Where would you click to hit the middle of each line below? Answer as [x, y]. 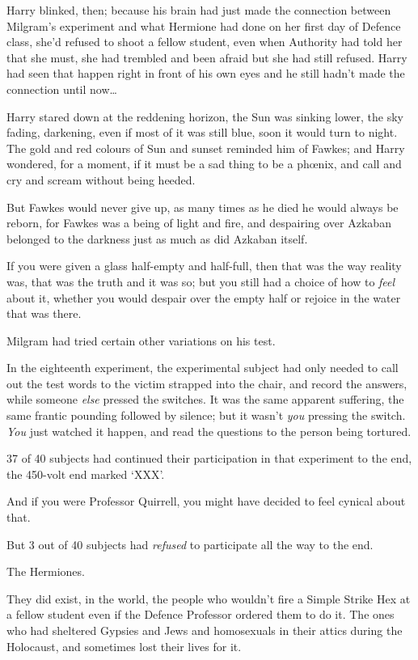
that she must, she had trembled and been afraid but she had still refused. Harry [207, 57]
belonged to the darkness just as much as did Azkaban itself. [157, 238]
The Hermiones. [46, 571]
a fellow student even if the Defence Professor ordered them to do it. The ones [201, 614]
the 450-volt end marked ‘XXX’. [86, 474]
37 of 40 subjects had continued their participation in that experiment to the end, [209, 458]
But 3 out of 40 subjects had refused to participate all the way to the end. [190, 544]
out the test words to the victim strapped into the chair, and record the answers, [207, 383]
